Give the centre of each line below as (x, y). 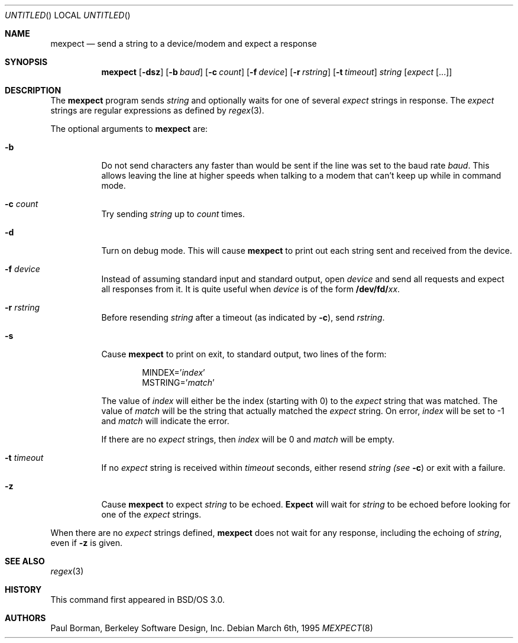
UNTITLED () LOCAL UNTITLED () (68, 15)
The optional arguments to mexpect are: (129, 129)
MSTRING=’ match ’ (178, 382)
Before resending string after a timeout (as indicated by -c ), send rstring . (243, 317)
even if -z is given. (87, 543)
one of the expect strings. (151, 514)
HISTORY (23, 589)
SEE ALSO (25, 561)
